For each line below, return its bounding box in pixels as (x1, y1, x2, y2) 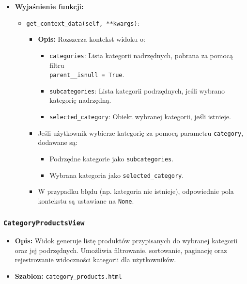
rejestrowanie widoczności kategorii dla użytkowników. (15, 254, 176, 265)
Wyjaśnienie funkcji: (15, 1, 84, 11)
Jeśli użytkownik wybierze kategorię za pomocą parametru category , (38, 127, 244, 138)
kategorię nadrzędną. (49, 95, 111, 105)
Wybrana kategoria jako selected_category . (49, 170, 184, 180)
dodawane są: (38, 137, 77, 147)
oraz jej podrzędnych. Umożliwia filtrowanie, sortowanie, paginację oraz (15, 245, 227, 255)
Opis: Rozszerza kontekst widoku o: (38, 34, 145, 44)
